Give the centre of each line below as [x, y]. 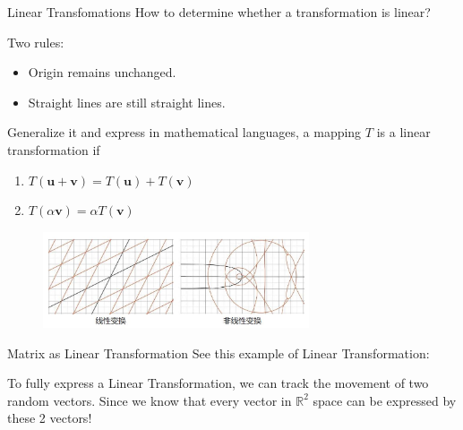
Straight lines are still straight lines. [127, 102]
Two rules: [36, 42]
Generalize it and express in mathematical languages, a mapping [184, 132]
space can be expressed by [385, 400]
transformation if [54, 149]
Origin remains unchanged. [102, 72]
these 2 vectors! [50, 418]
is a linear [403, 132]
